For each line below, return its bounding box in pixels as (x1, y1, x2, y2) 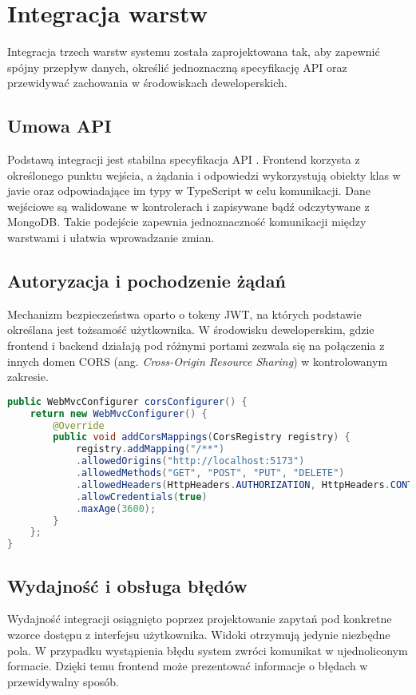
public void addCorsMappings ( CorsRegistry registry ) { (53, 431, 351, 443)
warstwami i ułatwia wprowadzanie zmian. (7, 229, 215, 246)
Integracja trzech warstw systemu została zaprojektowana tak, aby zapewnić (7, 43, 380, 60)
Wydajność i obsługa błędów (7, 573, 248, 598)
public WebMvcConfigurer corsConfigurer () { (7, 395, 248, 407)
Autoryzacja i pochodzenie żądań (7, 268, 286, 293)
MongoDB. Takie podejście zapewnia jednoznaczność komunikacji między (7, 213, 366, 230)
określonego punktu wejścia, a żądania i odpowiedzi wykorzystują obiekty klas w (7, 166, 401, 183)
